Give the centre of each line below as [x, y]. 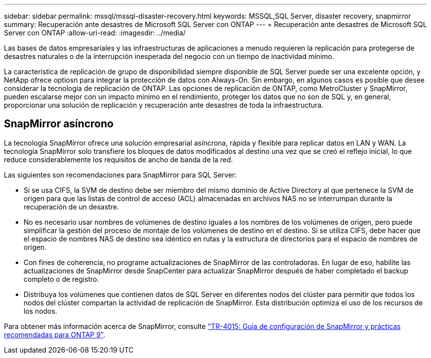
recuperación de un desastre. [71, 207]
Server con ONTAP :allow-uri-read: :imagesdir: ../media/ [95, 33]
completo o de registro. [62, 279]
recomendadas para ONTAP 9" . [55, 334]
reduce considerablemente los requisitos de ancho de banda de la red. [119, 159]
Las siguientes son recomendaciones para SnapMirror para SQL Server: [121, 175]
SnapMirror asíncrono [59, 124]
